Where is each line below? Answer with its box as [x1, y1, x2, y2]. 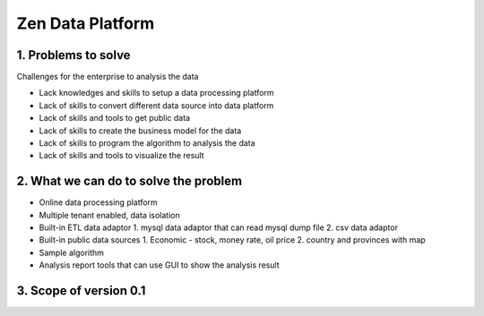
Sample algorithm [39, 247, 105, 258]
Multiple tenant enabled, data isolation [39, 209, 180, 220]
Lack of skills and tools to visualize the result [39, 150, 205, 161]
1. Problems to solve [16, 47, 131, 63]
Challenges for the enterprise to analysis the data [16, 72, 199, 82]
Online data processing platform [39, 197, 159, 208]
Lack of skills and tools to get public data [39, 113, 191, 124]
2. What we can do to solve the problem [16, 174, 242, 189]
